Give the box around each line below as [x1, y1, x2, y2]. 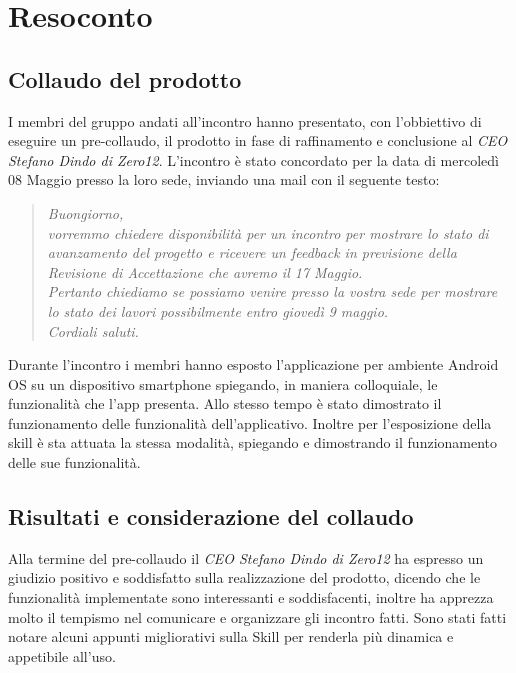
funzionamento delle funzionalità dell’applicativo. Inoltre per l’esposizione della [8, 412, 492, 433]
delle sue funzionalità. [8, 452, 141, 473]
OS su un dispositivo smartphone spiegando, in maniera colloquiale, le [8, 373, 438, 394]
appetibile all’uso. [8, 645, 116, 666]
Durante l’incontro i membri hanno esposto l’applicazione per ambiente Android [8, 354, 499, 375]
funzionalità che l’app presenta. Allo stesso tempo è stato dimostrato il [8, 393, 442, 414]
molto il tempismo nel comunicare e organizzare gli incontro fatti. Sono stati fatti [8, 606, 507, 627]
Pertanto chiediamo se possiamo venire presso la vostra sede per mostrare [47, 281, 498, 302]
